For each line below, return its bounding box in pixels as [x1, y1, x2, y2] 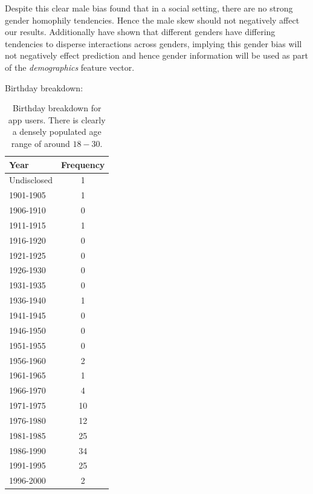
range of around [11, 137, 70, 149]
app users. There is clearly [8, 113, 106, 126]
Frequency [61, 158, 105, 171]
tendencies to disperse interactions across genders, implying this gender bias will [5, 37, 302, 50]
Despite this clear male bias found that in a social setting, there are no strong [5, 2, 293, 14]
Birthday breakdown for [12, 102, 102, 114]
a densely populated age [12, 125, 102, 138]
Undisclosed [9, 174, 53, 186]
